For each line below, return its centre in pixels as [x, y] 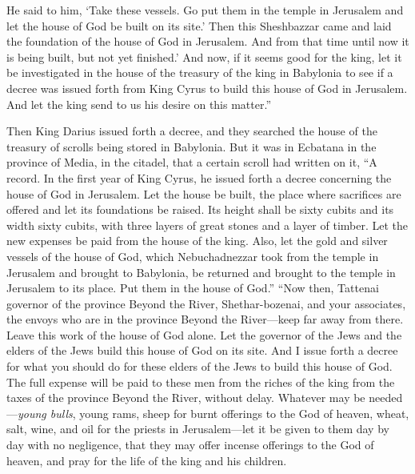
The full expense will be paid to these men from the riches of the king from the [201, 382]
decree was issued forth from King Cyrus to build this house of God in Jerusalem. [207, 88]
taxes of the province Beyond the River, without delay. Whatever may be [186, 398]
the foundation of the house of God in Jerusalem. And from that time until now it [208, 41]
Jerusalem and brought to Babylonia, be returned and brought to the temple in [201, 272]
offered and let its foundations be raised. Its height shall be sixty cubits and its [200, 209]
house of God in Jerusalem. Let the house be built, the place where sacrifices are [204, 193]
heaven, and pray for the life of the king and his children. [147, 460]
